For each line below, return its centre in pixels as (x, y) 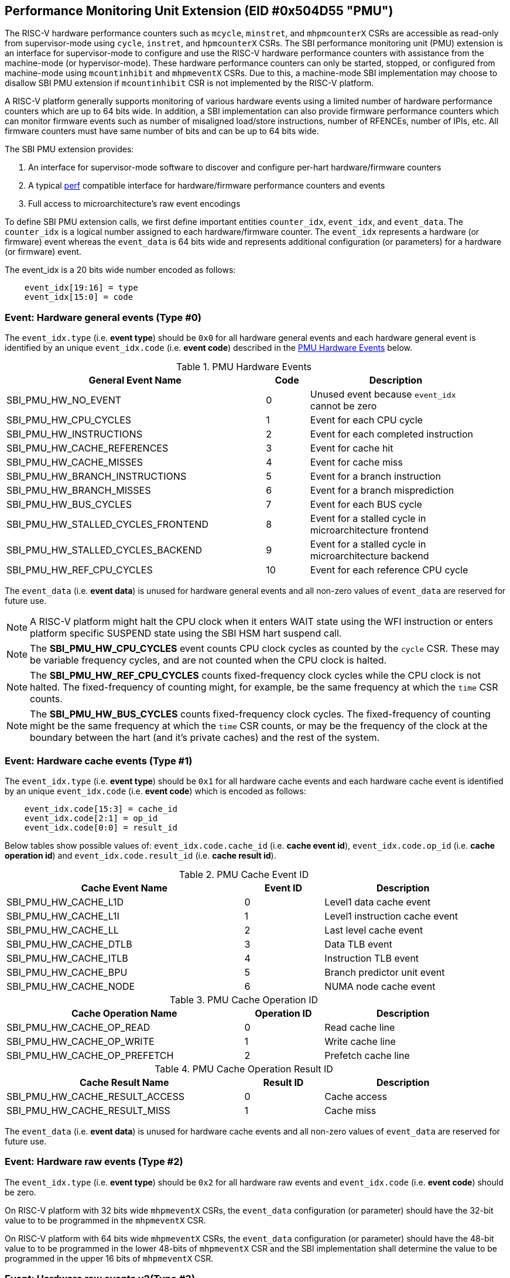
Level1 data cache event (378, 902)
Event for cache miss (356, 462)
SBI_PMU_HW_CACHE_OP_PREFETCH (90, 1055)
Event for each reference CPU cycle (389, 570)
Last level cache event (374, 930)
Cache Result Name (124, 1082)
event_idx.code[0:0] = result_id (101, 827)
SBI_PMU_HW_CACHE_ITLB (67, 958)
